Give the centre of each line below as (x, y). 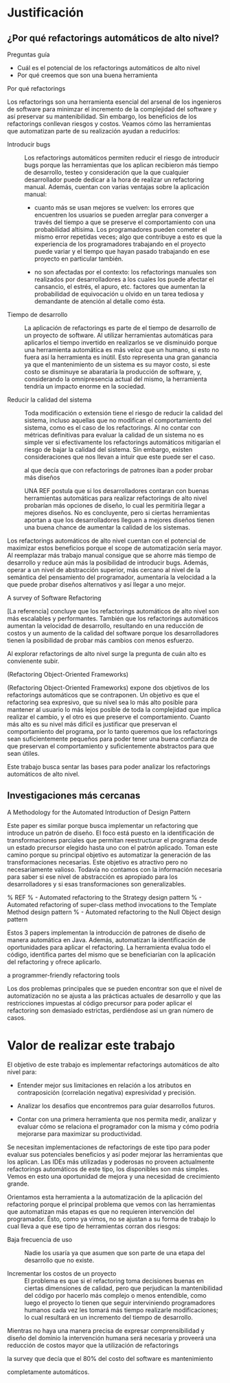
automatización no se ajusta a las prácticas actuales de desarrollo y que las (114, 996)
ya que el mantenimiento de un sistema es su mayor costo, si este (117, 364)
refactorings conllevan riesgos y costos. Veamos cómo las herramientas (109, 124)
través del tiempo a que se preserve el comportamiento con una (125, 222)
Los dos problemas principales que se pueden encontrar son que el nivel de (115, 988)
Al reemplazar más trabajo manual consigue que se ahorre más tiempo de (112, 555)
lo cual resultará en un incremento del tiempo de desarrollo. (109, 1317)
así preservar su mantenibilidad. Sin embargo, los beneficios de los (102, 116)
